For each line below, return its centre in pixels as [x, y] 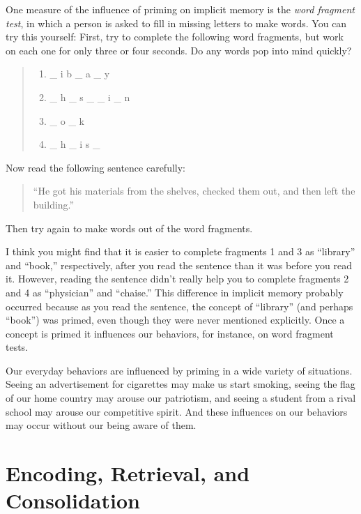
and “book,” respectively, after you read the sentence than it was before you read [179, 265]
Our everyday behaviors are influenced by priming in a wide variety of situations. [179, 370]
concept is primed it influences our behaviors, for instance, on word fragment [170, 333]
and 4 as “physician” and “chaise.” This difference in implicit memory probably [175, 292]
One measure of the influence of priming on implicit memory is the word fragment [180, 9]
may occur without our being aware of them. [101, 425]
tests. [17, 347]
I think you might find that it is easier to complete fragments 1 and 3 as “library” [180, 251]
